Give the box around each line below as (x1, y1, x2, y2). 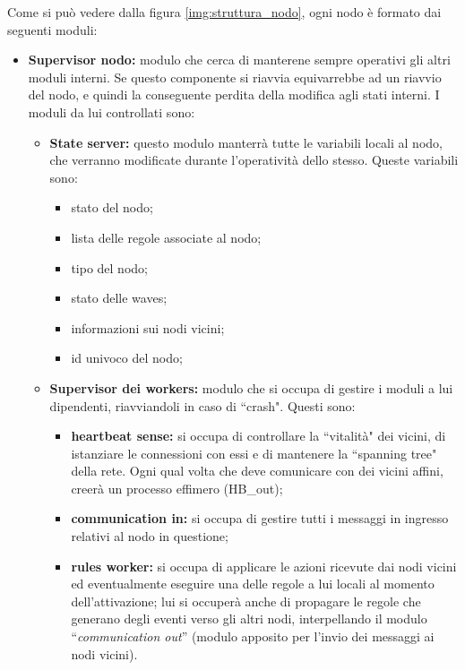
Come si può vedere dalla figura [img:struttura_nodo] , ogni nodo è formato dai (7, 3, 442, 21)
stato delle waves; (71, 288, 168, 307)
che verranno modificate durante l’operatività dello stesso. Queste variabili (49, 150, 459, 169)
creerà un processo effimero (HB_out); (71, 478, 283, 497)
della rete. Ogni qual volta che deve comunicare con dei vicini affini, (71, 461, 443, 480)
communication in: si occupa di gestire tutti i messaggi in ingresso (71, 509, 449, 528)
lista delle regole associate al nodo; (71, 228, 262, 246)
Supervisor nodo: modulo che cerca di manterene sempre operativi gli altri (28, 50, 451, 69)
